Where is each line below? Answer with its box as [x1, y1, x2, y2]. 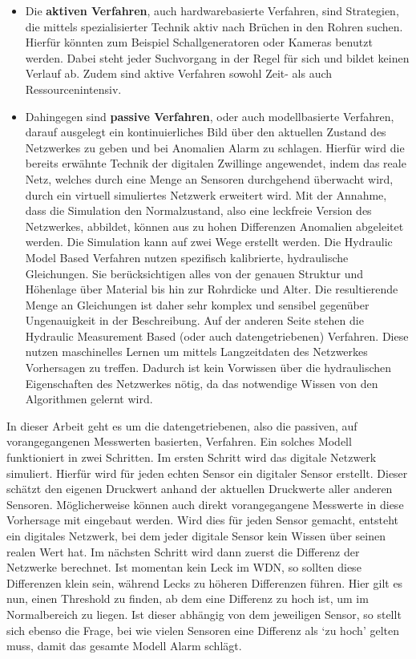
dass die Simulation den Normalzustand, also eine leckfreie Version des [25, 202, 372, 219]
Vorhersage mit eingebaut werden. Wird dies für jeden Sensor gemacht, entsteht [6, 511, 398, 528]
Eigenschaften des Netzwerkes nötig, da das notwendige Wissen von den [25, 374, 378, 391]
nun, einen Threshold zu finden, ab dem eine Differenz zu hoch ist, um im [6, 590, 369, 607]
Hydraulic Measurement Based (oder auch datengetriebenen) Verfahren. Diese [25, 327, 409, 344]
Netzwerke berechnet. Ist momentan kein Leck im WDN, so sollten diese [6, 559, 361, 576]
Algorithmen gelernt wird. [25, 390, 153, 407]
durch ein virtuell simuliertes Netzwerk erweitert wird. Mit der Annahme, [25, 186, 387, 203]
